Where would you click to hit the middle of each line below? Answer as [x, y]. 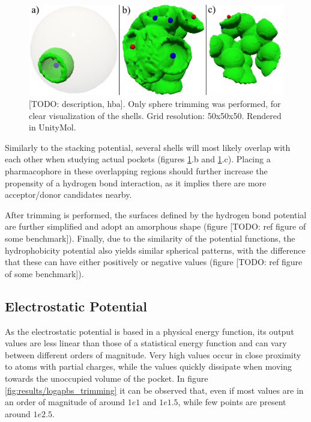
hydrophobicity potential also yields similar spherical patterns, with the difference [155, 250]
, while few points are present [232, 402]
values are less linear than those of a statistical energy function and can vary [146, 343]
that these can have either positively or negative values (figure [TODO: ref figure [154, 262]
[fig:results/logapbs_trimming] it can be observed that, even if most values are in [154, 390]
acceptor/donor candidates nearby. [68, 194]
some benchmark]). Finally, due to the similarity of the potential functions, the [150, 238]
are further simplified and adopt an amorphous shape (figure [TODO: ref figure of [155, 226]
